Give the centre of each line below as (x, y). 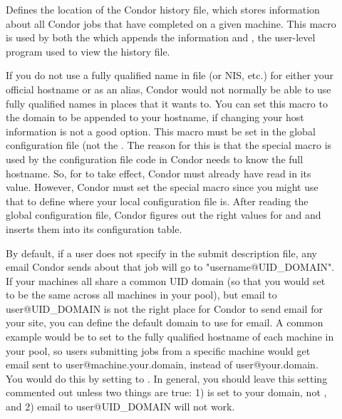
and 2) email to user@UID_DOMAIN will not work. (120, 407)
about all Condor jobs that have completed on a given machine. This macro (171, 23)
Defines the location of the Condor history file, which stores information (163, 9)
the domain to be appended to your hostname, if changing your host (155, 117)
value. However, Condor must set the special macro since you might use (162, 187)
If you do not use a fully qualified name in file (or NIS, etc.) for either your (170, 75)
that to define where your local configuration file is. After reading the (157, 201)
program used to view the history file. (88, 51)
